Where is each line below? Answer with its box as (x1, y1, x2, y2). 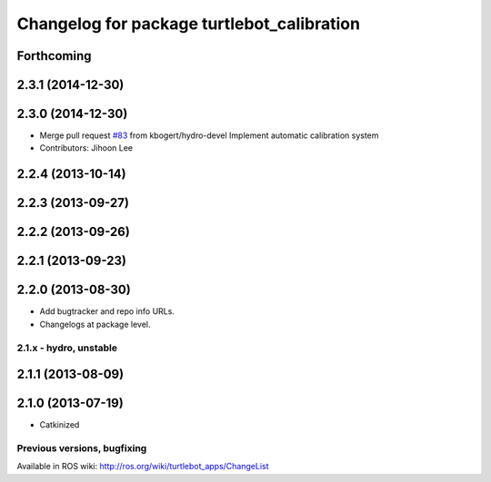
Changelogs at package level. (39, 319, 151, 330)
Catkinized (39, 419, 80, 430)
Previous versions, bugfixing (16, 442, 147, 455)
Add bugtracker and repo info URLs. (39, 306, 175, 317)
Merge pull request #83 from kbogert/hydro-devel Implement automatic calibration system (39, 130, 379, 141)
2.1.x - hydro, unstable (16, 341, 118, 354)
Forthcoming (16, 48, 92, 64)
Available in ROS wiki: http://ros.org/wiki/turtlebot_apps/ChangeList (16, 461, 269, 472)
